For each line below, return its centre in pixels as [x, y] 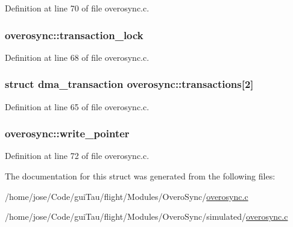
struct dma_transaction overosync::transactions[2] [129, 84]
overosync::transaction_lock [74, 35]
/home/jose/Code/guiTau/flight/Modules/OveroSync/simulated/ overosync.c [146, 216]
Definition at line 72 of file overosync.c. [77, 156]
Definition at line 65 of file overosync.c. [77, 106]
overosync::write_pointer [67, 133]
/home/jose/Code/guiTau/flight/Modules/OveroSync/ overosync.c [127, 196]
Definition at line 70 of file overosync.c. [77, 8]
